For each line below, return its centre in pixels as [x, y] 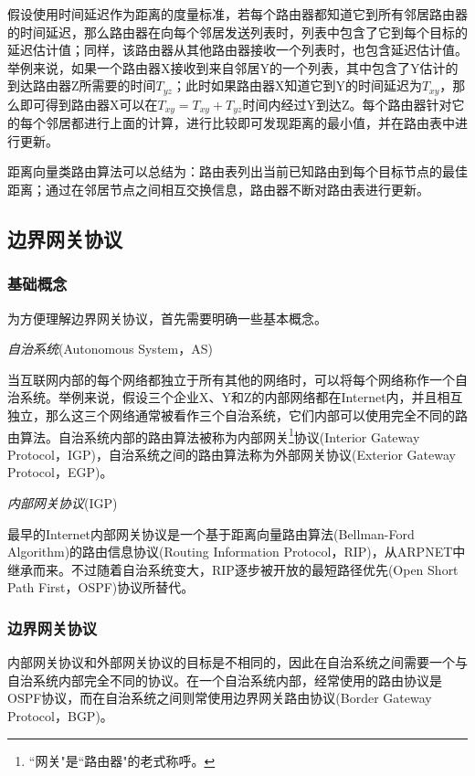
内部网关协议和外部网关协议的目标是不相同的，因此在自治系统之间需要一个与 [237, 662]
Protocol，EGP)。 [60, 472]
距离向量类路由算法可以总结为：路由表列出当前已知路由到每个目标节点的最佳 [237, 171]
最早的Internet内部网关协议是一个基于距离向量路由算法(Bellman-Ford [211, 533]
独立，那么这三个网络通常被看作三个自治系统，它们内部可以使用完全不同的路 [237, 415]
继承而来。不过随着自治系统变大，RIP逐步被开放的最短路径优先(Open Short [233, 569]
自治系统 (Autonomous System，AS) [110, 349]
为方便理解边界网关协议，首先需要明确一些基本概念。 [167, 318]
